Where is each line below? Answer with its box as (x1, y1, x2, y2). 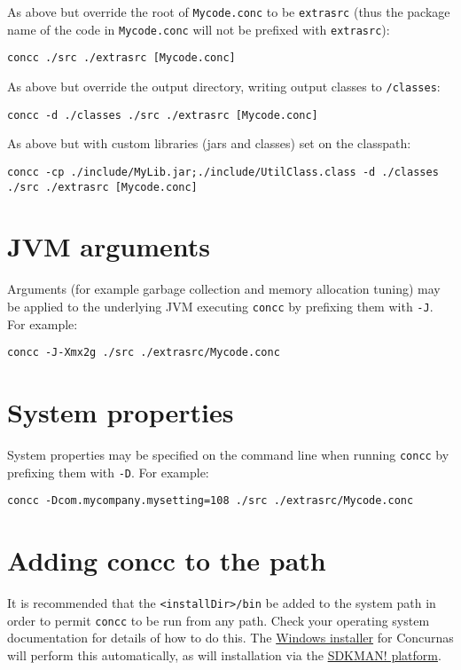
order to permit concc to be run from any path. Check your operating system (7, 611, 430, 629)
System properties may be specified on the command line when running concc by (7, 445, 449, 463)
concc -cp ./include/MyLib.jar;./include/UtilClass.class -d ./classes (7, 165, 439, 178)
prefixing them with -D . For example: (7, 462, 209, 481)
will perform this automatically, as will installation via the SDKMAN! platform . (7, 645, 441, 664)
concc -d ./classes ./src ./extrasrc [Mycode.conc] (7, 108, 318, 122)
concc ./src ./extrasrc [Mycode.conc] (7, 51, 236, 65)
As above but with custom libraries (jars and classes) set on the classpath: (7, 134, 411, 153)
